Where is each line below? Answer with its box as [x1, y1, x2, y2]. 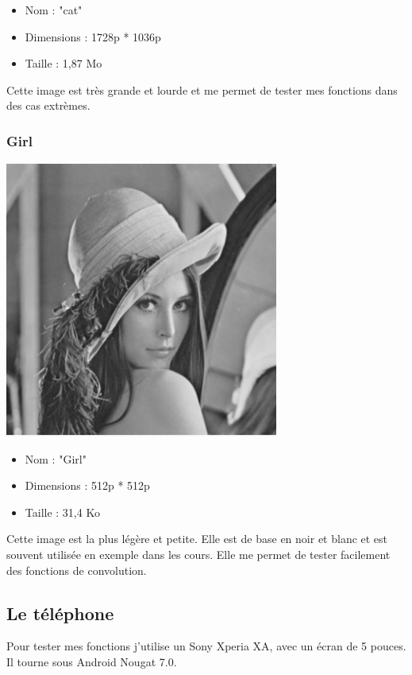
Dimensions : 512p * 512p [25, 477, 150, 494]
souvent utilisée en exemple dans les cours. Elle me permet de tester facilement [6, 546, 391, 562]
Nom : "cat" [25, 2, 83, 17]
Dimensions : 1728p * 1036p [25, 28, 161, 45]
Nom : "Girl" [25, 450, 87, 467]
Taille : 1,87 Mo [25, 55, 102, 72]
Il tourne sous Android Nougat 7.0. [6, 653, 177, 669]
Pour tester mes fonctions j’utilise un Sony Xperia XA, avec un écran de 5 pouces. [6, 638, 406, 654]
